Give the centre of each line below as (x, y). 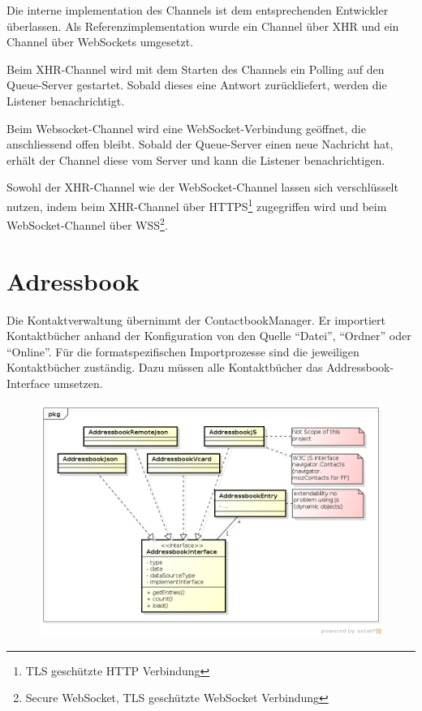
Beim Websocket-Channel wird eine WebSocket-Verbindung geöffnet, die (186, 128)
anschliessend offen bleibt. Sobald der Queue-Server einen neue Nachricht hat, (200, 144)
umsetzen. (78, 383)
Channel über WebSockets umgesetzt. (100, 42)
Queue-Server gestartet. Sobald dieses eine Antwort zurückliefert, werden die (197, 85)
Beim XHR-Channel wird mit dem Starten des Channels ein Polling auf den (196, 69)
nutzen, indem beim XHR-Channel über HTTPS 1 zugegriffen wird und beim (197, 205)
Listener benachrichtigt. (66, 100)
